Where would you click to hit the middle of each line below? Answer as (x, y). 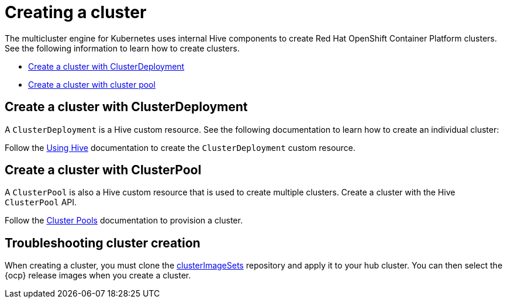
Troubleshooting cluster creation (103, 243)
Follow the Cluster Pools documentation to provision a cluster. (124, 221)
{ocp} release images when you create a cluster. (98, 276)
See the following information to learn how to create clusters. (122, 48)
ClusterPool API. (41, 202)
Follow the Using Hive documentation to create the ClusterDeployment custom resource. (180, 147)
